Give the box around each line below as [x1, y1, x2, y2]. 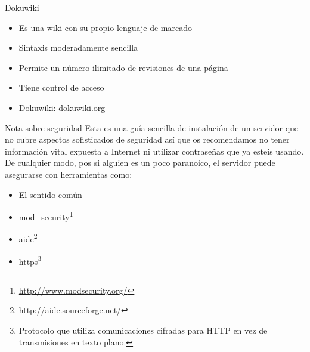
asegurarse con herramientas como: [5, 168, 132, 180]
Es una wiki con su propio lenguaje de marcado [18, 21, 192, 33]
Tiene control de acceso [18, 81, 104, 94]
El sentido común [18, 188, 82, 200]
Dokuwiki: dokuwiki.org [18, 101, 106, 113]
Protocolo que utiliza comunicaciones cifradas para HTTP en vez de [18, 324, 268, 336]
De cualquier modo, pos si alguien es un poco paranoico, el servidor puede [5, 156, 275, 169]
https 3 [18, 253, 42, 267]
